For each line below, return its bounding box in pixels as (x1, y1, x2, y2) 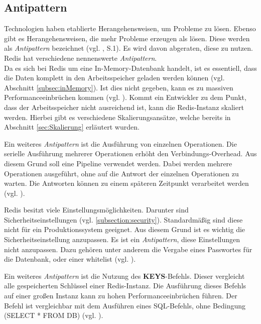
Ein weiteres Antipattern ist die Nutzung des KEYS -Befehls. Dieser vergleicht (4, 270, 245, 281)
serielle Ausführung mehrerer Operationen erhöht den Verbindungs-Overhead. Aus (4, 148, 257, 159)
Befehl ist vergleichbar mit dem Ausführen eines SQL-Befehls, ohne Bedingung (4, 300, 246, 310)
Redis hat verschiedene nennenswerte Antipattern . (4, 52, 157, 63)
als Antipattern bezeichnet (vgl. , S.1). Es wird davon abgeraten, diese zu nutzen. (4, 43, 253, 53)
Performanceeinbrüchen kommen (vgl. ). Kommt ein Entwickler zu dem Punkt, (4, 92, 246, 102)
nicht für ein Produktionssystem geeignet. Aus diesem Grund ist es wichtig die (4, 224, 245, 235)
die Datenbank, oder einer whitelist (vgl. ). (4, 254, 136, 264)
